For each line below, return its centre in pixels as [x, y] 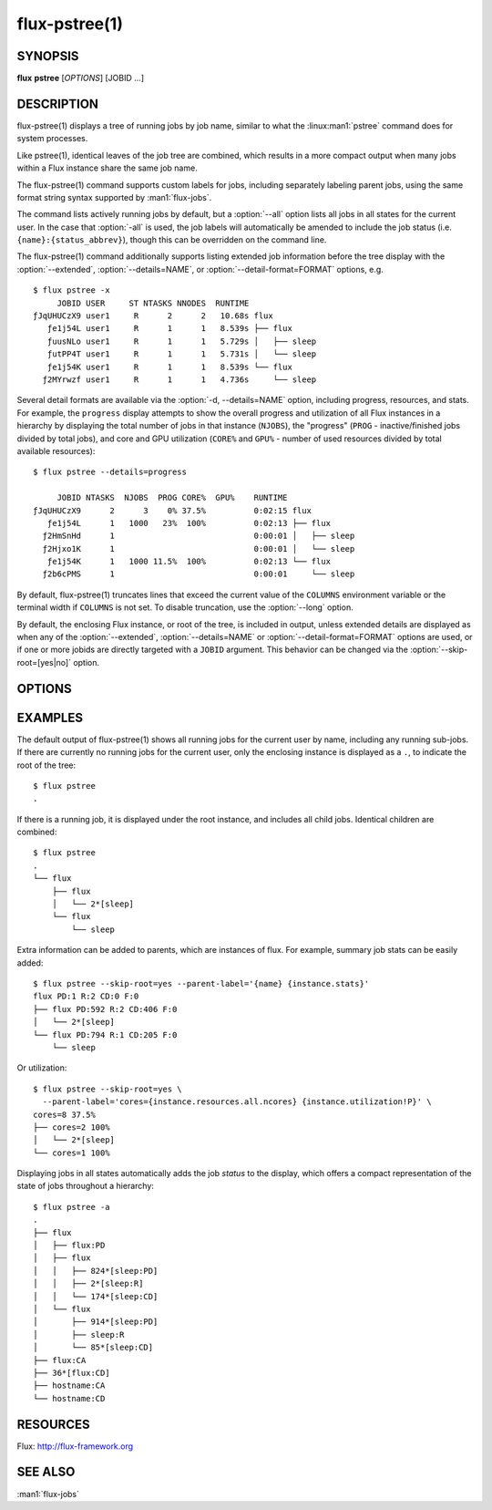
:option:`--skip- [439, 650]
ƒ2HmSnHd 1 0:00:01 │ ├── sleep [199, 536]
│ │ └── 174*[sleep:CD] [96, 1296]
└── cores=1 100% [72, 1153]
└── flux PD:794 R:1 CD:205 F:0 [105, 1034]
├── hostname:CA [69, 1386]
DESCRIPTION [58, 103]
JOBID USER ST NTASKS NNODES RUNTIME [153, 303]
